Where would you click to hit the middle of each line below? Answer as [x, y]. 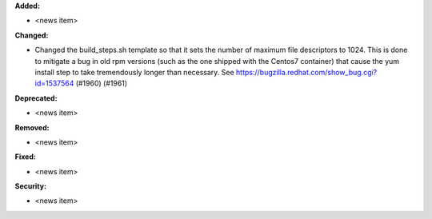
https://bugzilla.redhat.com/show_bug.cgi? [307, 72]
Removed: [32, 127]
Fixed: [25, 157]
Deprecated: [36, 98]
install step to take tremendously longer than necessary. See [135, 72]
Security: [31, 186]
